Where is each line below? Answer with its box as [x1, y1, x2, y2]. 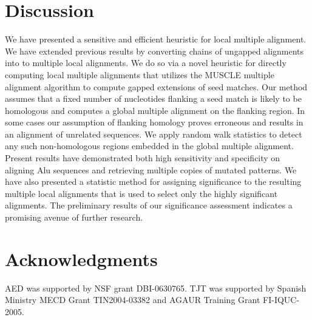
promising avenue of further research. [5, 211, 143, 224]
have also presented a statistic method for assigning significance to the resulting [5, 175, 302, 188]
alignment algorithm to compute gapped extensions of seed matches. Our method [5, 80, 308, 93]
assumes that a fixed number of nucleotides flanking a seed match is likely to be [5, 92, 302, 105]
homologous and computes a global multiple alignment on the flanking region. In [5, 104, 305, 116]
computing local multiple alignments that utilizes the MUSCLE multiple [5, 68, 274, 81]
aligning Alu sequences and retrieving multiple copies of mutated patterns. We [5, 163, 297, 176]
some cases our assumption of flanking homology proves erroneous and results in [5, 116, 304, 128]
